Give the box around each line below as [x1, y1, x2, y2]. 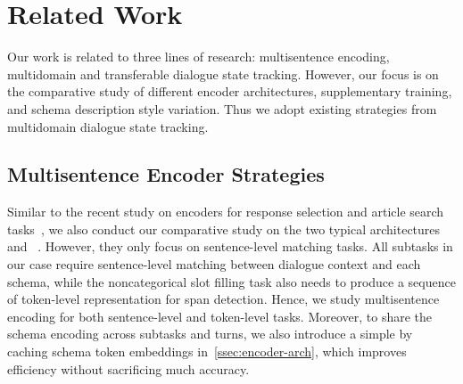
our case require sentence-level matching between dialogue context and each [7, 255, 421, 274]
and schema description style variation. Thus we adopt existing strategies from [7, 99, 437, 118]
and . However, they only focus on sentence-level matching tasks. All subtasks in [7, 237, 453, 256]
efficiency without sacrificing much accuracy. [7, 359, 250, 378]
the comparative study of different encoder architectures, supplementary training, [7, 82, 452, 101]
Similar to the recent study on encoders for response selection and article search [7, 202, 444, 221]
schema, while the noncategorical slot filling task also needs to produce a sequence [7, 272, 456, 290]
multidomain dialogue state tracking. [7, 117, 209, 135]
